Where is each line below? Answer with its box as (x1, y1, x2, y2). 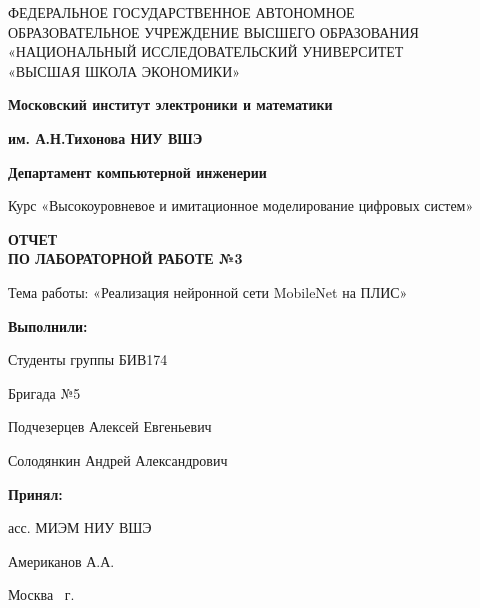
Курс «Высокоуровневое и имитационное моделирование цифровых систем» (8, 195, 474, 216)
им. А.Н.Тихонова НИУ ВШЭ (8, 127, 203, 148)
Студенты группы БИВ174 (8, 349, 168, 370)
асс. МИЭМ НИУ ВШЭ (8, 517, 152, 538)
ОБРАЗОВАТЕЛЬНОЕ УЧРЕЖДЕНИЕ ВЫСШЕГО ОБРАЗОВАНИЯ (8, 21, 419, 42)
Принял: (8, 483, 63, 504)
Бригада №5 (8, 382, 81, 403)
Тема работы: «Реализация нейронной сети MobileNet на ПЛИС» (8, 281, 408, 302)
